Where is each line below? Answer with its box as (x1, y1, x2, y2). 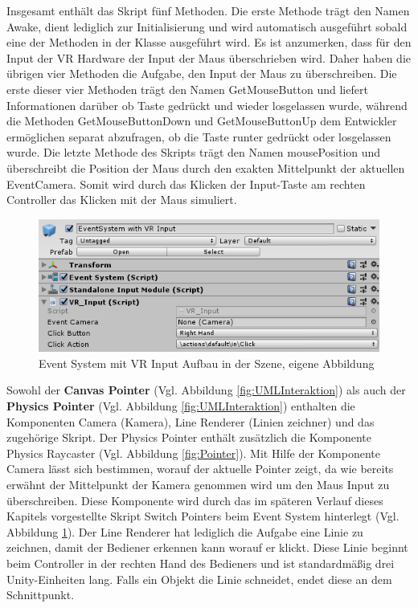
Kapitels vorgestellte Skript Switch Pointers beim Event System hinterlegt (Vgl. (6, 508, 400, 524)
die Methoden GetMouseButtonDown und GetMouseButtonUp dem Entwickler (6, 112, 397, 129)
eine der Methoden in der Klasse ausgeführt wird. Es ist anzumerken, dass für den (6, 34, 412, 51)
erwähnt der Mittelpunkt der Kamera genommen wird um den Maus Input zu (6, 476, 390, 493)
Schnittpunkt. (6, 586, 75, 603)
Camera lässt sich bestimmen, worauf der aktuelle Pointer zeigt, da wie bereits (6, 460, 394, 477)
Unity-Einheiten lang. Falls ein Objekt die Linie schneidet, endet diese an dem (6, 570, 392, 587)
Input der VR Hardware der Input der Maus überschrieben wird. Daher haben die (6, 49, 412, 66)
